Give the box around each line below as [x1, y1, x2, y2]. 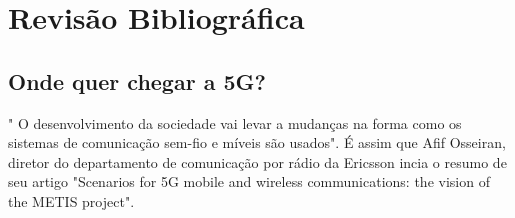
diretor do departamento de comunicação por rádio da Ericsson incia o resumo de [8, 151, 507, 172]
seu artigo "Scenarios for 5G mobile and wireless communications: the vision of [8, 171, 490, 192]
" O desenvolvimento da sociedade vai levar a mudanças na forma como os [8, 112, 462, 133]
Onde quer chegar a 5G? [8, 65, 266, 96]
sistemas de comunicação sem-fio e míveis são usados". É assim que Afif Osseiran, [8, 132, 506, 153]
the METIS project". [8, 190, 135, 211]
